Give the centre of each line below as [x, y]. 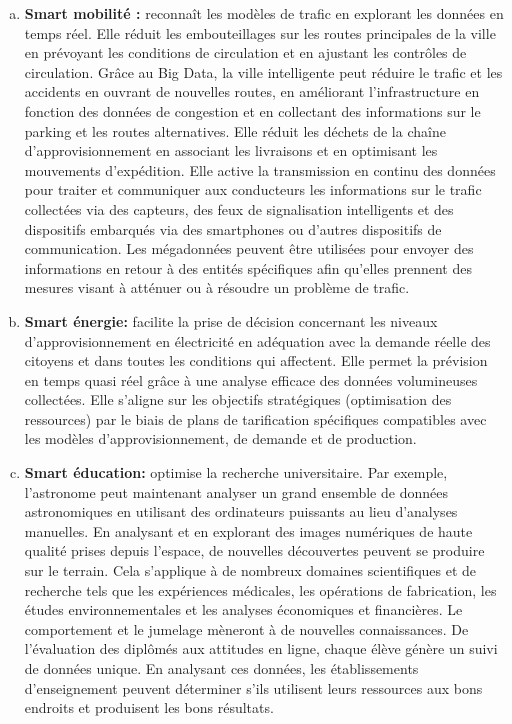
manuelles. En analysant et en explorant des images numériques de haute [248, 530]
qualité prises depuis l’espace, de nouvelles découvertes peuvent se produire [254, 550]
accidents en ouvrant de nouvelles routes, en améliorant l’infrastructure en [252, 91]
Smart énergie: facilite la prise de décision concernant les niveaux [231, 320]
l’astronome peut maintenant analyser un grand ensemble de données [236, 491]
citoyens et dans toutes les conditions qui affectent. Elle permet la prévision [256, 360]
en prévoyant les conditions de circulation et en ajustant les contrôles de [245, 52]
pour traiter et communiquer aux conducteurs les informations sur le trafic [253, 189]
